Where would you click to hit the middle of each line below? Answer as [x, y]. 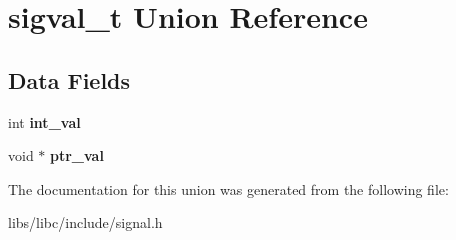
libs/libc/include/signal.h [85, 222]
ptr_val [77, 155]
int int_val [44, 121]
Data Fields [69, 79]
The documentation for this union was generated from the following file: [228, 188]
